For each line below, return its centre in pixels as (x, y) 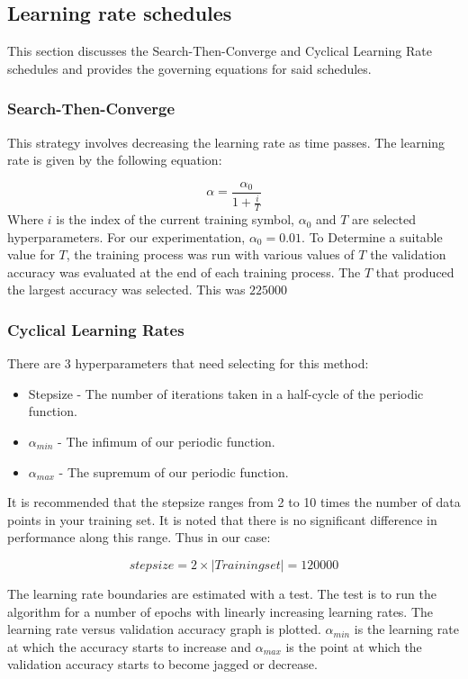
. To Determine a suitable (372, 236)
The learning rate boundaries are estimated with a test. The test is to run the (222, 593)
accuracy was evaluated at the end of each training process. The (184, 272)
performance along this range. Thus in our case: (139, 537)
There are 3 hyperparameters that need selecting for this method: (188, 363)
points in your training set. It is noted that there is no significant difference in (222, 519)
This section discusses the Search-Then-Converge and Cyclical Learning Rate (220, 51)
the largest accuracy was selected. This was (126, 290)
